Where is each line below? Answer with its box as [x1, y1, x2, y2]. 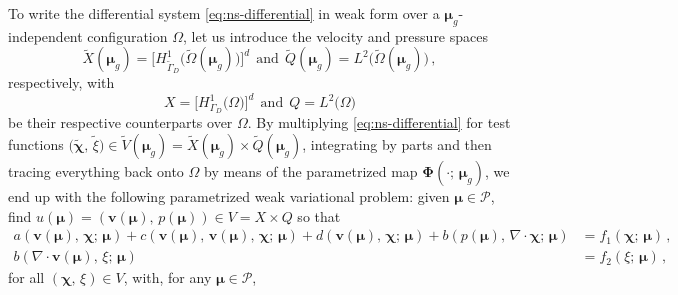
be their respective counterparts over [8, 112, 233, 133]
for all [8, 267, 45, 288]
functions [8, 133, 64, 154]
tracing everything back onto [8, 160, 184, 181]
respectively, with [8, 72, 115, 93]
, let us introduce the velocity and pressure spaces [183, 25, 488, 46]
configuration [87, 25, 168, 46]
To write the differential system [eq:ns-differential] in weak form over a [8, 3, 440, 23]
